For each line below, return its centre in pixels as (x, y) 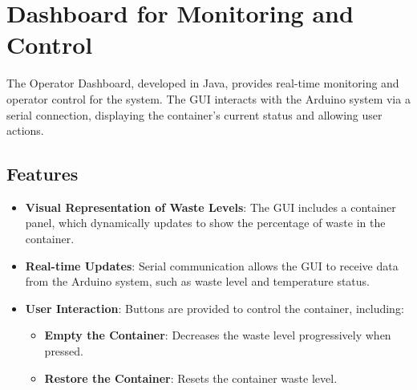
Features (43, 174)
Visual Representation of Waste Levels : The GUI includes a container (211, 207)
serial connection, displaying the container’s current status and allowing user (194, 114)
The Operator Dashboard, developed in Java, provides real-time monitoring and (203, 83)
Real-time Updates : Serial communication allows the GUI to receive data (212, 265)
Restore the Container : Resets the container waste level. (191, 378)
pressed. (64, 351)
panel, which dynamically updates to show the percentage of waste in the (205, 223)
